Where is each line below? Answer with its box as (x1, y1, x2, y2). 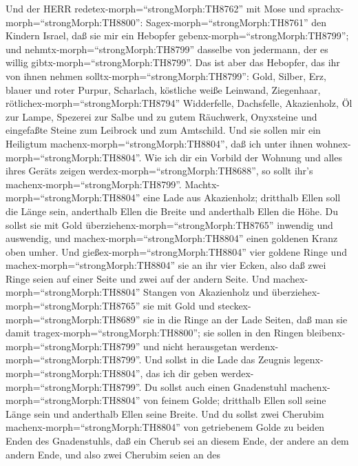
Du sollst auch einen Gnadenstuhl (145, 379, 287, 394)
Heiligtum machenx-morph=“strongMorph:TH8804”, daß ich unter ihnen (6, 136, 313, 150)
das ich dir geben (146, 366, 218, 381)
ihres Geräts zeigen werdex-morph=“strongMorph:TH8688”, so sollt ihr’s (6, 163, 313, 178)
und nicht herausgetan (143, 338, 238, 353)
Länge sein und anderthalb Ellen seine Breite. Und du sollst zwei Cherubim (6, 406, 324, 421)
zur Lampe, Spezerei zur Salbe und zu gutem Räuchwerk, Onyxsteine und (6, 109, 317, 123)
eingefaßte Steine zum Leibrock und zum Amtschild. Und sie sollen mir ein (6, 123, 321, 137)
